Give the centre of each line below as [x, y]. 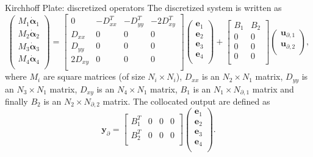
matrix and [273, 89]
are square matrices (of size [94, 76]
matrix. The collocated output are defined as [186, 101]
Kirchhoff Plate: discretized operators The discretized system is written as [143, 7]
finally [16, 101]
